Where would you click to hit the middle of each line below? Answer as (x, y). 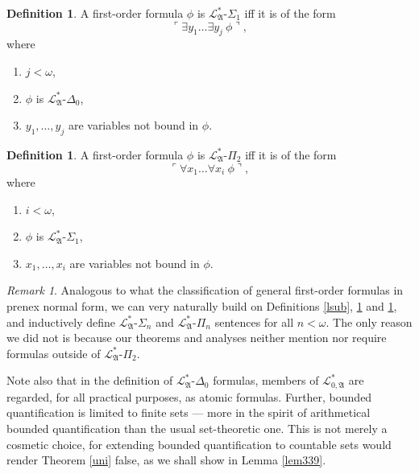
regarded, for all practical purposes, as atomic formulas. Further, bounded (189, 396)
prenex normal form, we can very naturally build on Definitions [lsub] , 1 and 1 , (202, 305)
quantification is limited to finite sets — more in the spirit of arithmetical (189, 412)
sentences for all (254, 321)
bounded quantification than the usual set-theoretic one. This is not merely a (197, 428)
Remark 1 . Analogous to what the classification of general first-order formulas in (205, 290)
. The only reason (369, 321)
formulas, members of (266, 380)
